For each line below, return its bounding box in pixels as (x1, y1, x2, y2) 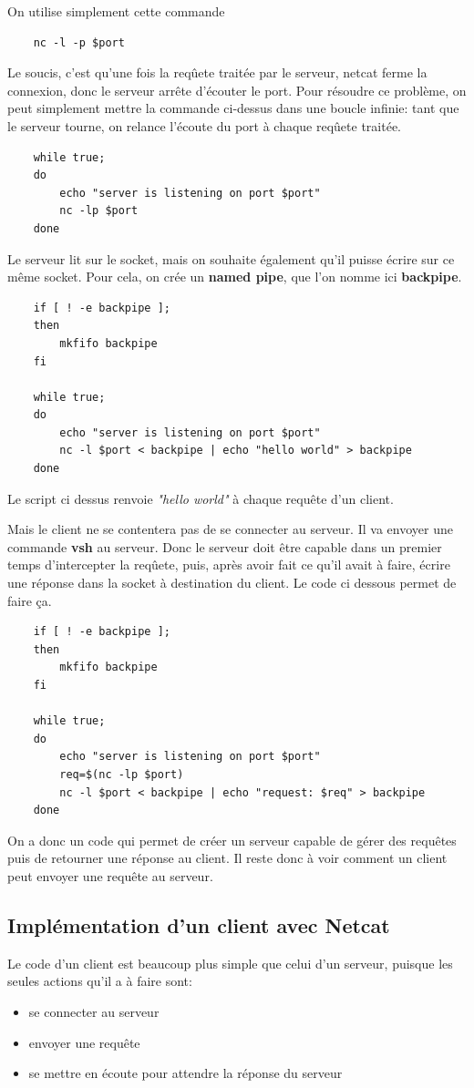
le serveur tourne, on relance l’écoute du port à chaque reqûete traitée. (7, 116, 401, 135)
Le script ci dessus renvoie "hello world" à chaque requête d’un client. (7, 488, 394, 508)
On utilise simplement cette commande (7, 2, 225, 20)
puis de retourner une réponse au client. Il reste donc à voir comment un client (7, 848, 448, 867)
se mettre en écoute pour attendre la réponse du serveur (28, 1063, 343, 1083)
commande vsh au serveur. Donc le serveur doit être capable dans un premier (7, 537, 442, 556)
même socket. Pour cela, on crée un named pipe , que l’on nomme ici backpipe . (7, 267, 462, 286)
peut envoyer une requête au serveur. (7, 866, 213, 885)
